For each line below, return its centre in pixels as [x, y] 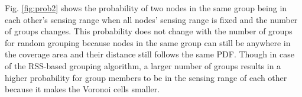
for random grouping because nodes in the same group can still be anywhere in [148, 42]
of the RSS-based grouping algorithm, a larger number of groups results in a [143, 65]
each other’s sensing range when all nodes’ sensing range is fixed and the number [151, 19]
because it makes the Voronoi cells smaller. [82, 89]
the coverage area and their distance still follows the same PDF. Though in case [150, 54]
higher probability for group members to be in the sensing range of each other [146, 77]
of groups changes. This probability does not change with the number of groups [149, 31]
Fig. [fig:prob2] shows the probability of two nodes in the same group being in [146, 8]
